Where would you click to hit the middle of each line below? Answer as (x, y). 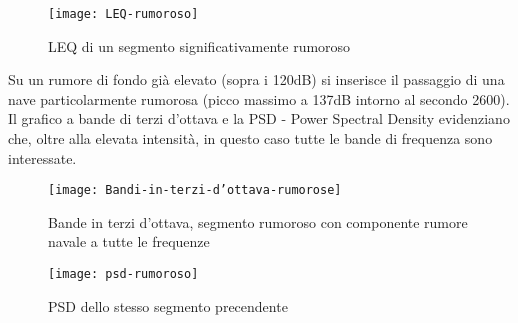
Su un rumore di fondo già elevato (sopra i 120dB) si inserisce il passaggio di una (256, 79)
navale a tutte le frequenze (129, 241)
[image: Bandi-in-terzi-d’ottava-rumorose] (195, 190)
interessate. (42, 157)
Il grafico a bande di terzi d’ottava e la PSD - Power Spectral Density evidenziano (259, 118)
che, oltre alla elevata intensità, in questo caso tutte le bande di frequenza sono (250, 138)
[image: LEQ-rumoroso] (123, 14)
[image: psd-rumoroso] (123, 274)
